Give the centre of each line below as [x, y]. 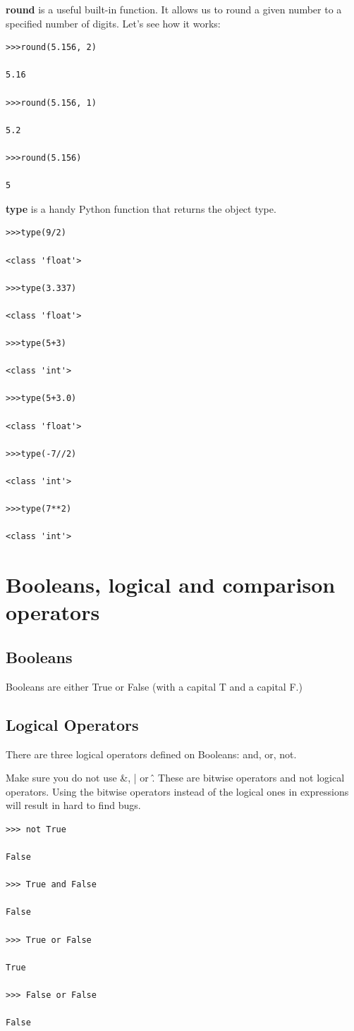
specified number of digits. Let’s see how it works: [113, 23]
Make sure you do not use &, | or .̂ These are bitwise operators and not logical [175, 778]
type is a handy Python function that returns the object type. [141, 208]
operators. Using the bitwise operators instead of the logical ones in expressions [177, 791]
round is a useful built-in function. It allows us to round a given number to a [174, 9]
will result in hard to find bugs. [73, 805]
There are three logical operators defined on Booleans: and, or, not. [151, 754]
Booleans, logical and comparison [171, 585]
